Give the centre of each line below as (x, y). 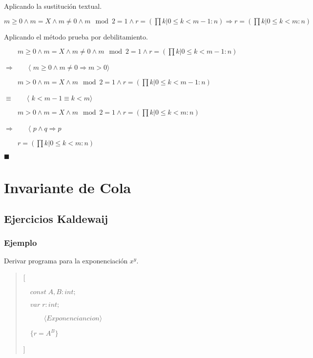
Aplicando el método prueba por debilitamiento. (76, 36)
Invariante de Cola (68, 188)
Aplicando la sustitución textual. (53, 6)
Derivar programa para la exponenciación (66, 261)
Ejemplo (21, 243)
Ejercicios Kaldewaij (56, 218)
